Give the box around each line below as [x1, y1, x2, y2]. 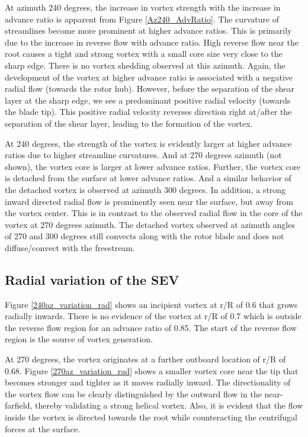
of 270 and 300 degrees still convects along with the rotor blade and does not [5, 230, 284, 242]
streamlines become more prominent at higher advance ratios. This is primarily [5, 24, 292, 37]
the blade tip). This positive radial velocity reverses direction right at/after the [5, 105, 292, 118]
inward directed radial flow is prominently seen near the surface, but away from [5, 195, 294, 207]
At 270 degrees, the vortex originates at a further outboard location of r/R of [5, 353, 286, 365]
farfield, [5, 399, 33, 412]
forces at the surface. [5, 422, 80, 435]
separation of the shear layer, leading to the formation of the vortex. [5, 117, 253, 129]
